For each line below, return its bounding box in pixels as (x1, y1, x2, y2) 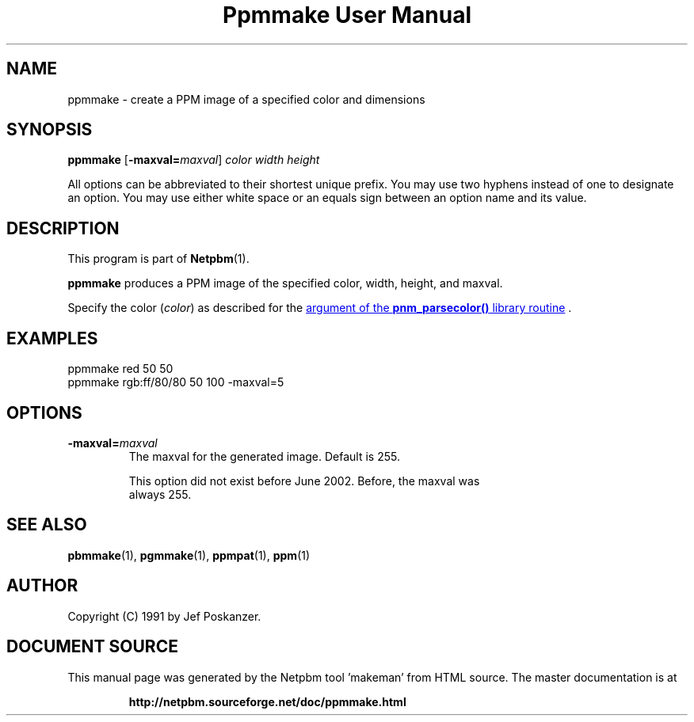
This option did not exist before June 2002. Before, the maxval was (128, 473, 480, 488)
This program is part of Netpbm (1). (67, 252, 250, 266)
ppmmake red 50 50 (67, 362, 173, 376)
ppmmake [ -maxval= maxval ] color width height (67, 153, 320, 167)
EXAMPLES (6, 328, 98, 348)
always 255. (128, 487, 192, 501)
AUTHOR (6, 576, 78, 596)
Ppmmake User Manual (222, 2, 471, 28)
